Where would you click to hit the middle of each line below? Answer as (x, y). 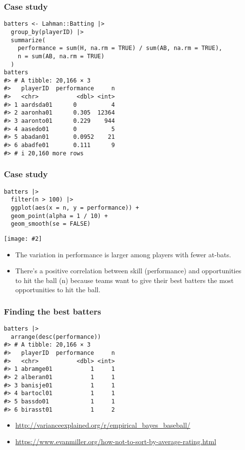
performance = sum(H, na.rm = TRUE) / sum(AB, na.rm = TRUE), (120, 48)
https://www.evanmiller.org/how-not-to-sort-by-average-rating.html (116, 441)
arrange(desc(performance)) (56, 337)
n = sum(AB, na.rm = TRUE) (61, 56)
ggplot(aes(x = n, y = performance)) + (75, 208)
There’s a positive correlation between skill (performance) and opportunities (128, 271)
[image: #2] (23, 239)
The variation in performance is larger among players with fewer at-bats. (123, 254)
